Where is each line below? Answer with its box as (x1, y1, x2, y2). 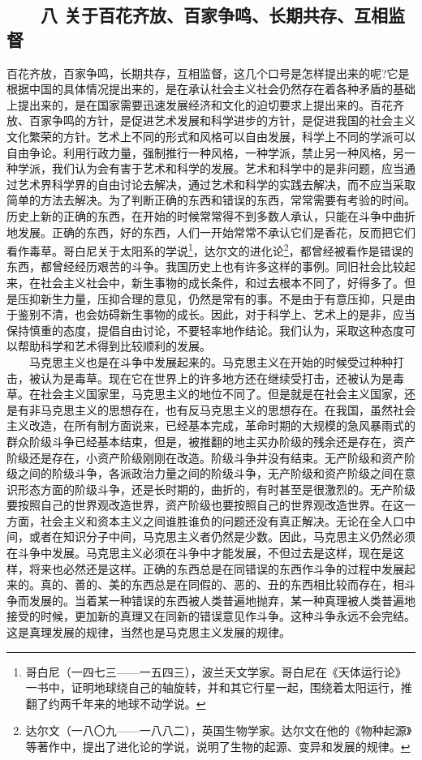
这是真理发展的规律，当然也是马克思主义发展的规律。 (6, 624, 291, 641)
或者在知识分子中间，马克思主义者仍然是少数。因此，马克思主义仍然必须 (28, 528, 416, 545)
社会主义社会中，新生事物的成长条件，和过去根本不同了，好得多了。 (40, 273, 404, 290)
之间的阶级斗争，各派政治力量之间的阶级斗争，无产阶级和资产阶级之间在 (17, 465, 404, 482)
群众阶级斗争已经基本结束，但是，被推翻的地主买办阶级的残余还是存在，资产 (6, 432, 416, 449)
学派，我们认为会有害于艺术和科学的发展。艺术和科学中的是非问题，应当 (17, 160, 404, 177)
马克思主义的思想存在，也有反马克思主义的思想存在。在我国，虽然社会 (40, 401, 416, 418)
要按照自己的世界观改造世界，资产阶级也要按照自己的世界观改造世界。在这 (6, 496, 404, 513)
